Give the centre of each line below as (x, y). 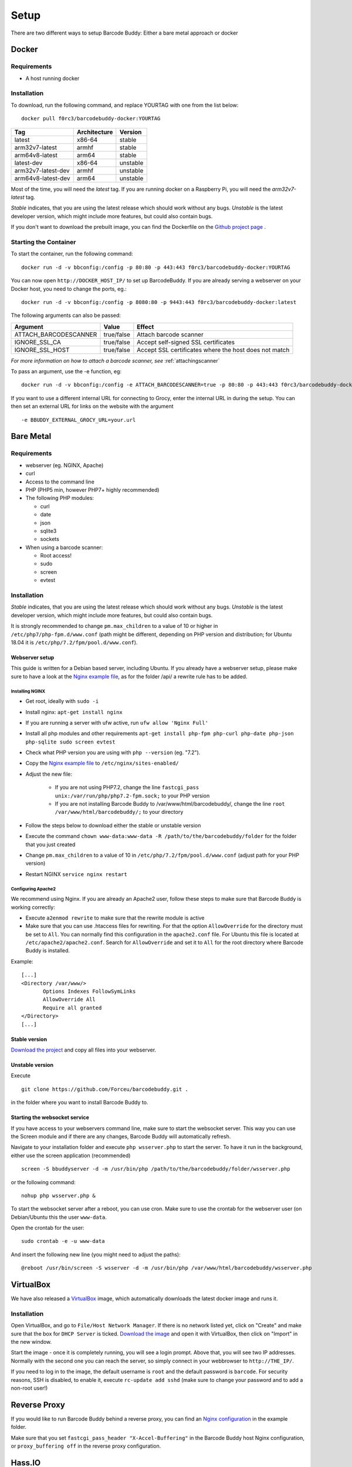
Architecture (95, 132)
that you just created (50, 844)
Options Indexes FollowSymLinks (89, 991)
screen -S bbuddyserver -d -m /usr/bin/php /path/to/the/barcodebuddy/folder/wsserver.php (156, 1169)
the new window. (31, 1342)
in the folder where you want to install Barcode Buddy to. (79, 1103)
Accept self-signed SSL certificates (186, 342)
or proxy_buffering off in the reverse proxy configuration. (86, 1446)
